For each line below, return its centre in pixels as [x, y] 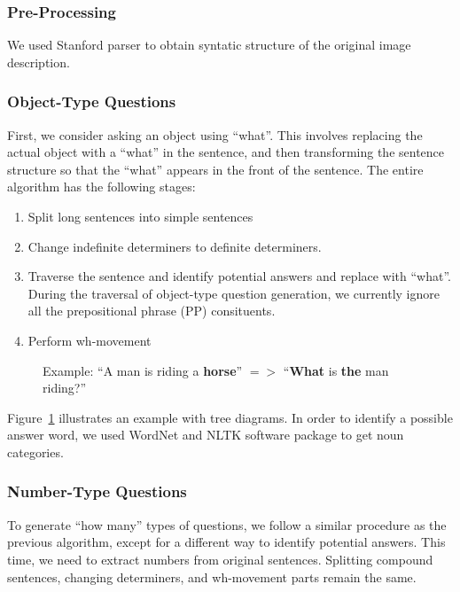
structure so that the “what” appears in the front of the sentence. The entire [215, 169]
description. [39, 62]
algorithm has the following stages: [101, 187]
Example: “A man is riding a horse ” [143, 370]
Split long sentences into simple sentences [140, 216]
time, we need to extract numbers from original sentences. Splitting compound [220, 559]
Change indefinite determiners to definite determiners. [175, 246]
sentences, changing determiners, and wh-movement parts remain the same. [212, 576]
